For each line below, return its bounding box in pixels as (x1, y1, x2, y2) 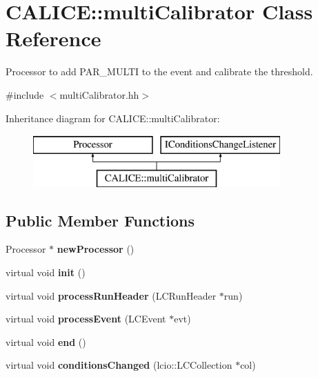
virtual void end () (6, 334, 86, 349)
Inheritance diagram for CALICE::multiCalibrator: (6, 110, 220, 125)
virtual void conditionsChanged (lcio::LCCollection (6, 358, 232, 372)
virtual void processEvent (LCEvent (6, 311, 166, 326)
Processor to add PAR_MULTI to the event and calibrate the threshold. (6, 64, 313, 79)
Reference (6, 24, 101, 52)
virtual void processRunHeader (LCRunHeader (6, 288, 217, 302)
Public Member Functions (6, 209, 195, 231)
